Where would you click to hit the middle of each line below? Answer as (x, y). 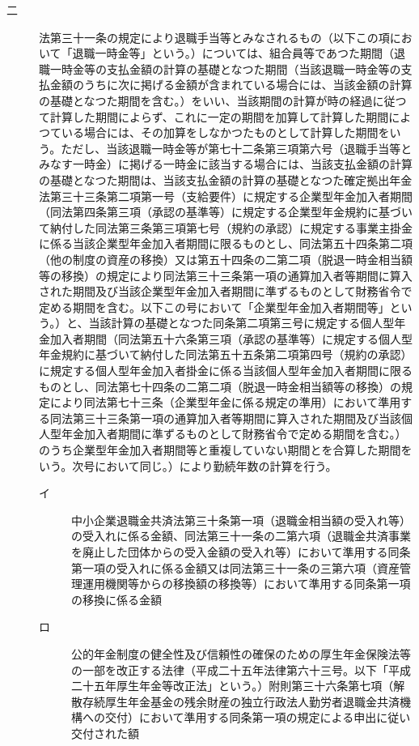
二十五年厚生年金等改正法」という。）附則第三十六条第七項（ (233, 686)
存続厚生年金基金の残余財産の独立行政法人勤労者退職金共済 (241, 701)
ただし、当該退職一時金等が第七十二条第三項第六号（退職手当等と (237, 148)
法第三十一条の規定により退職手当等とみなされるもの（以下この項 (214, 37)
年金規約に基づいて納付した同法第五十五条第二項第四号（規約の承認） (226, 354)
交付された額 (105, 733)
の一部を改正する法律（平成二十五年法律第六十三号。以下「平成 (241, 669)
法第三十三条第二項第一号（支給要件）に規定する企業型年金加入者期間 (226, 196)
